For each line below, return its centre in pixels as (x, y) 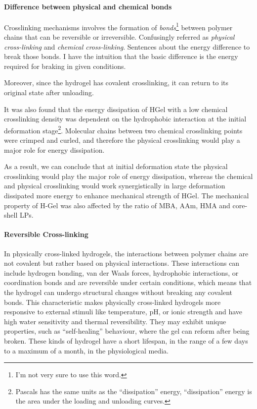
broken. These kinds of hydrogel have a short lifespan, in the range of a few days (126, 340)
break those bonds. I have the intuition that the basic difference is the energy (121, 56)
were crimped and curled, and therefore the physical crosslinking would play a (122, 140)
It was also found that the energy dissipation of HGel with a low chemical (116, 109)
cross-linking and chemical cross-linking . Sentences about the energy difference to (127, 46)
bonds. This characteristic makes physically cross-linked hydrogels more (112, 302)
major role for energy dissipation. (54, 149)
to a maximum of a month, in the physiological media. (86, 350)
